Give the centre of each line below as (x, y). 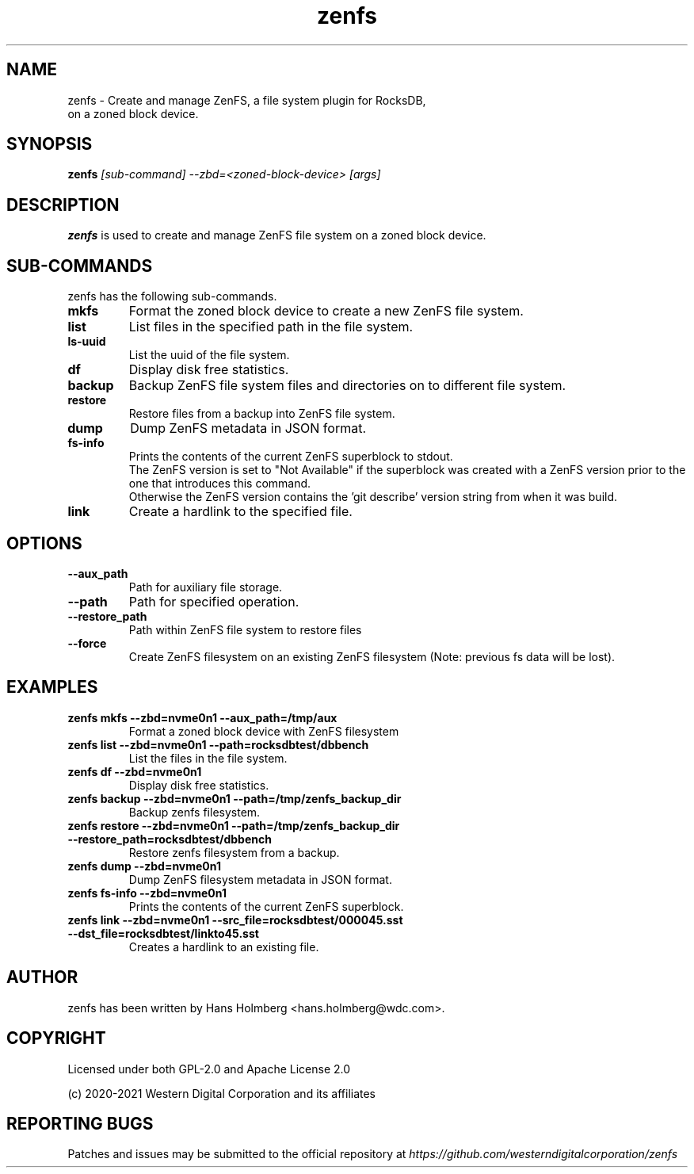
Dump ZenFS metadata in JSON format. (248, 428)
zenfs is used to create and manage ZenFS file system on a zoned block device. (277, 235)
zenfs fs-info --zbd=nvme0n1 (147, 893)
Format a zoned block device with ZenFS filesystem (264, 731)
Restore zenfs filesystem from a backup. (234, 852)
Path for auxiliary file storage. (206, 587)
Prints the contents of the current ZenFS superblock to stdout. (291, 457)
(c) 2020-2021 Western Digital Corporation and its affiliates (222, 1093)
